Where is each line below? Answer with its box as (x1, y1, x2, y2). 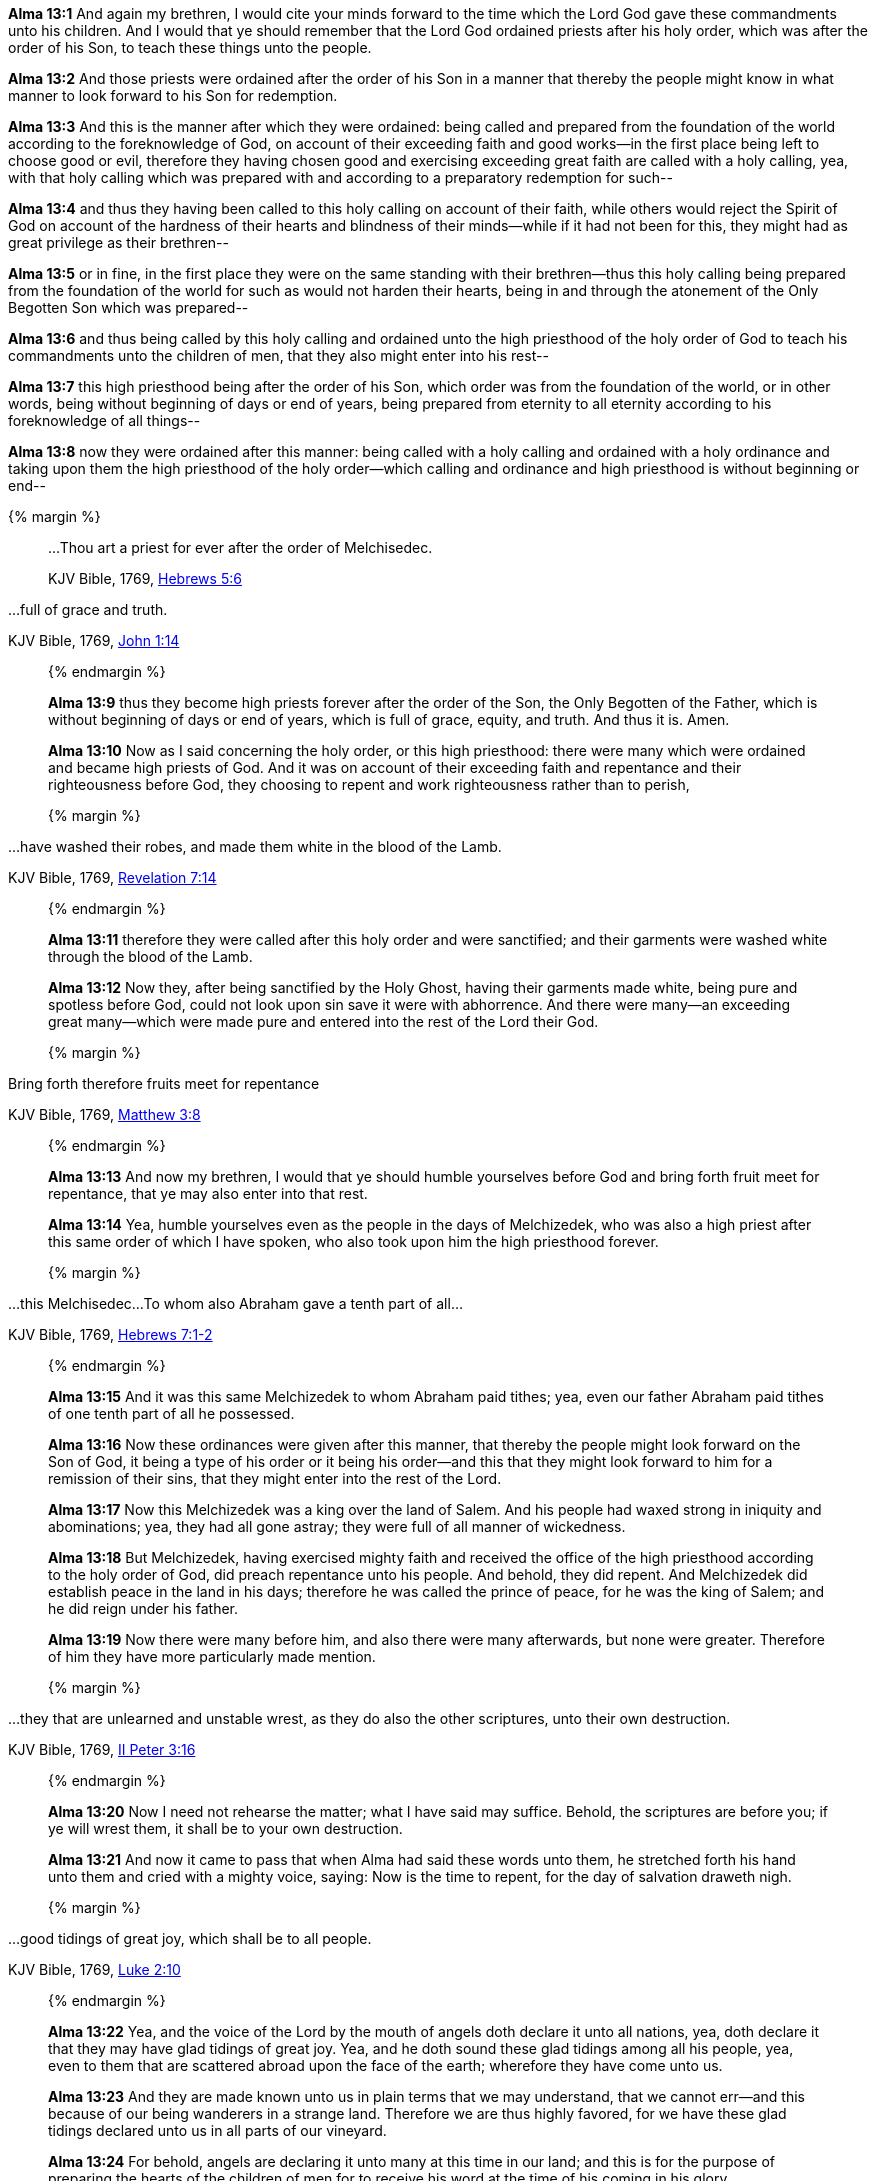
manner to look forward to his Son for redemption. (8, 87, 338, 104)
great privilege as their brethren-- (8, 234, 229, 251)
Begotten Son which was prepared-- (8, 299, 249, 316)
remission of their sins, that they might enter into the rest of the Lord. (48, 1470, 502, 1487)
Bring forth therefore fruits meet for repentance (8, 1075, 320, 1092)
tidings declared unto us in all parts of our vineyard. (48, 2122, 387, 2139)
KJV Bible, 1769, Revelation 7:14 (8, 869, 217, 886)
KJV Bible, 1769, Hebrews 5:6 (48, 570, 242, 587)
